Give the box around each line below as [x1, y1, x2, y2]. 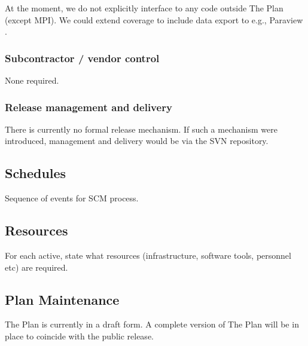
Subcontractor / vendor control [5, 50, 160, 65]
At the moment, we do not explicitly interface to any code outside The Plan [5, 2, 283, 14]
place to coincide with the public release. [5, 329, 154, 342]
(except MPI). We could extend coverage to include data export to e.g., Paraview [5, 13, 303, 26]
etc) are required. [5, 261, 68, 273]
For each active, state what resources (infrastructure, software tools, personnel [5, 249, 291, 261]
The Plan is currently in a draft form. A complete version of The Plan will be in [5, 318, 299, 330]
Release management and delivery [5, 99, 172, 114]
